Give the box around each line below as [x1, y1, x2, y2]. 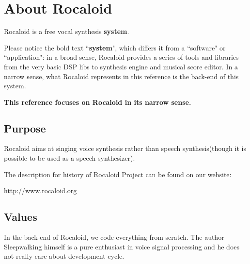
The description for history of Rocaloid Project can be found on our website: [4, 169, 232, 179]
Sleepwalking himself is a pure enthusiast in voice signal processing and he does [4, 241, 240, 251]
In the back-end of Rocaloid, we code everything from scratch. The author [4, 232, 224, 242]
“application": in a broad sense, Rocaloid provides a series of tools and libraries [4, 52, 239, 62]
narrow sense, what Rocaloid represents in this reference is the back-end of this [4, 71, 239, 81]
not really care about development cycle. [4, 251, 125, 261]
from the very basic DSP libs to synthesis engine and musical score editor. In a [4, 61, 238, 71]
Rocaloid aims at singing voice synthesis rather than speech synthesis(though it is [4, 143, 246, 153]
